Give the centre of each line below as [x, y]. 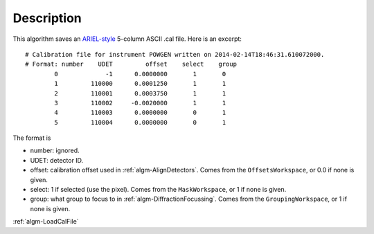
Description [47, 18]
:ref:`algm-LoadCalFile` [46, 222]
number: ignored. [55, 151]
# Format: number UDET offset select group [131, 64]
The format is [32, 138]
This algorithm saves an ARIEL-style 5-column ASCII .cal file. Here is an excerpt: [127, 39]
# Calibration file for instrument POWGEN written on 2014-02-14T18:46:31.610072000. [175, 54]
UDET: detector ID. [57, 160]
